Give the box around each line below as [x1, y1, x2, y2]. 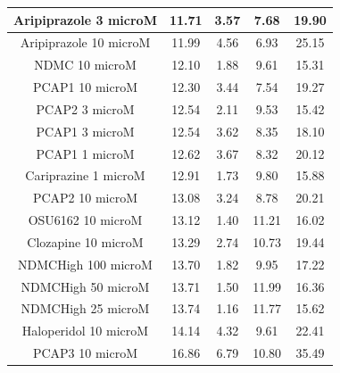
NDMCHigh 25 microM [21, 299, 150, 318]
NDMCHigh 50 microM [21, 277, 150, 295]
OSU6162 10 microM [28, 211, 143, 229]
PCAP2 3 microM [36, 99, 135, 118]
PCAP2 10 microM [32, 188, 138, 207]
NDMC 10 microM [34, 55, 137, 74]
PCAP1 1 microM [36, 144, 135, 162]
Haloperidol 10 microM [21, 321, 149, 340]
